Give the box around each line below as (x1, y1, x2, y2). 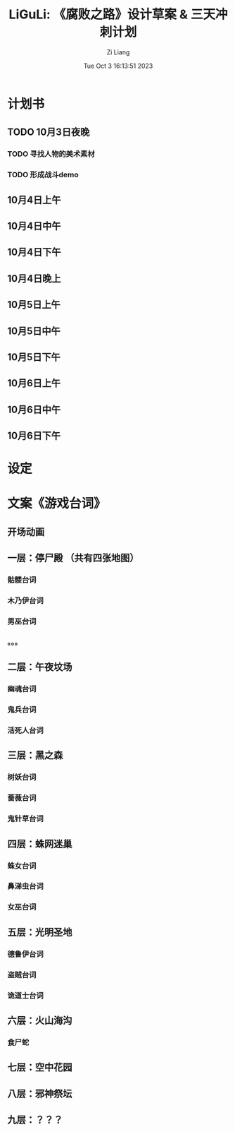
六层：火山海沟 (7, 1014, 72, 1026)
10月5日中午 (7, 325, 61, 337)
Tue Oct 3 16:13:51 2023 (83, 61, 153, 70)
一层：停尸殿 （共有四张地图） (7, 552, 139, 564)
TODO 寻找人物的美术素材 (7, 149, 95, 159)
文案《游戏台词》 (7, 496, 107, 512)
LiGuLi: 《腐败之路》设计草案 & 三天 (8, 6, 216, 23)
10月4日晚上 (7, 273, 61, 285)
